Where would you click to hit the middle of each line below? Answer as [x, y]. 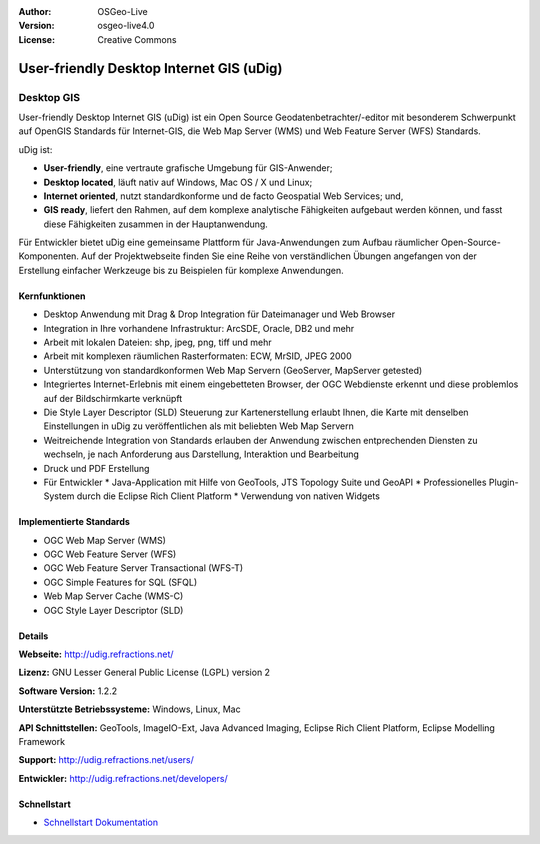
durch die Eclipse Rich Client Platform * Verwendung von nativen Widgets [228, 496]
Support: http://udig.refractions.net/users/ [106, 760]
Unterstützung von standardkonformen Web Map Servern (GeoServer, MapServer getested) [233, 370]
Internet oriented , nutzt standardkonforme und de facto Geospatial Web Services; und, [223, 196]
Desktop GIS [49, 97]
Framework [41, 741]
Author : [35, 11]
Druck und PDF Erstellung [96, 468]
